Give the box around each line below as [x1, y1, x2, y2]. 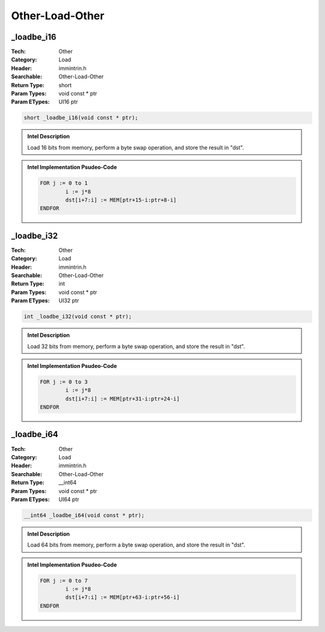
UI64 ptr [58, 495, 79, 503]
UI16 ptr [58, 98, 78, 105]
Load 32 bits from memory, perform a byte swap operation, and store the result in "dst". [27, 343, 245, 350]
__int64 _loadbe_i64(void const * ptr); [23, 512, 144, 518]
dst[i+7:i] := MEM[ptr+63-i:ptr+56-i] [65, 594, 180, 601]
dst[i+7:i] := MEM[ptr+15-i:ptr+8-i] [65, 196, 177, 203]
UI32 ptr [58, 297, 79, 304]
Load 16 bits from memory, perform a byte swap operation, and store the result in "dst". [27, 144, 244, 151]
